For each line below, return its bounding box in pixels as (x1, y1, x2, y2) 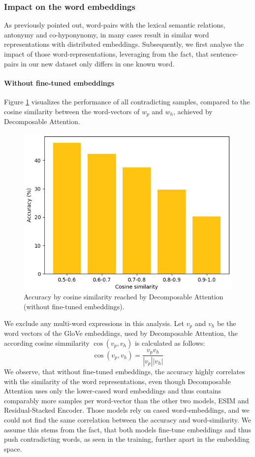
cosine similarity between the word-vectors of (4, 106, 140, 116)
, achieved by (173, 106, 213, 116)
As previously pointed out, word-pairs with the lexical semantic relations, (4, 20, 225, 30)
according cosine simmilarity (4, 337, 90, 348)
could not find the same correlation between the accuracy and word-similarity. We (4, 414, 252, 424)
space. (4, 443, 22, 454)
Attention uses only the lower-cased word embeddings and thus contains (4, 386, 222, 396)
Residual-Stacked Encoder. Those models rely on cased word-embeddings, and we (4, 405, 250, 415)
